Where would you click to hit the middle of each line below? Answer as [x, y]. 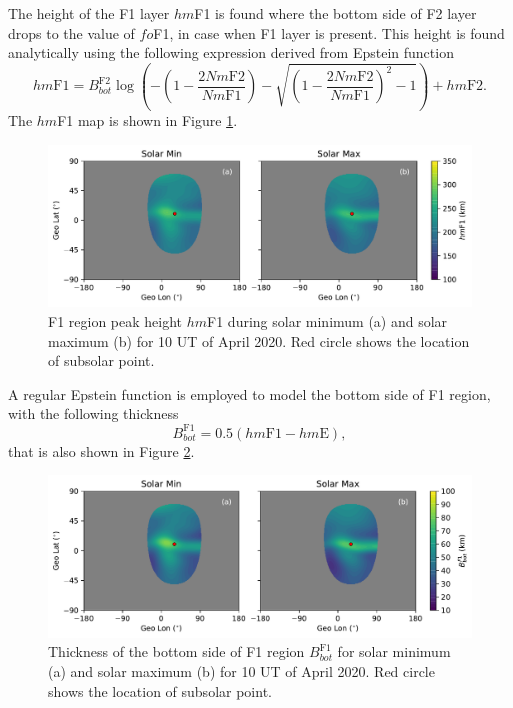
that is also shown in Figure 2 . [101, 450]
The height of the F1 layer [89, 13]
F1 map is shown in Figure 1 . [147, 120]
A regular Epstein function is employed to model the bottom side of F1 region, [249, 393]
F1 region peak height [115, 321]
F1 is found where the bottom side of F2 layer [335, 13]
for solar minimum [394, 651]
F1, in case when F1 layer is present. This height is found [329, 32]
